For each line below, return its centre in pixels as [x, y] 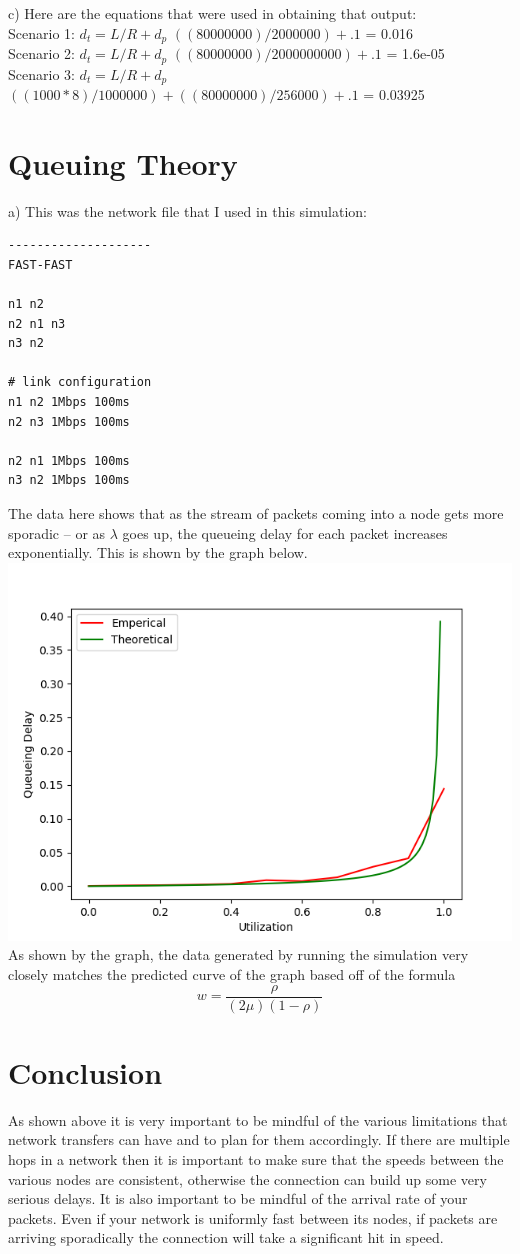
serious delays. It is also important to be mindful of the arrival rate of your [238, 1198]
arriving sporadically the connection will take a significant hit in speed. [226, 1237]
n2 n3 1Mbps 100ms [69, 421]
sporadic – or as [57, 532]
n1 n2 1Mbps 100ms [69, 402]
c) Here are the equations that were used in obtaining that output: [212, 13]
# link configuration [80, 382]
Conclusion [85, 1071]
